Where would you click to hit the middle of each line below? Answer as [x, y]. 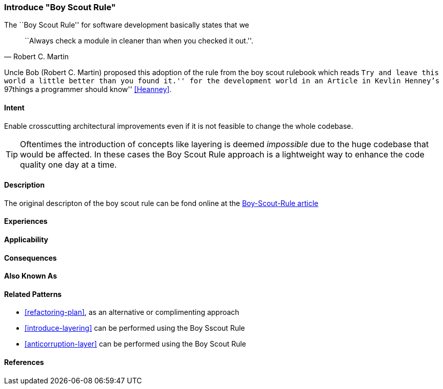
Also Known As [31, 276]
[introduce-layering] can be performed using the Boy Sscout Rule [135, 328]
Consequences [30, 258]
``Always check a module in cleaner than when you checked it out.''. [139, 41]
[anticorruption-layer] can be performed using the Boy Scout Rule [136, 344]
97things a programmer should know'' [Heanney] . [88, 89]
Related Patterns [33, 294]
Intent [14, 107]
